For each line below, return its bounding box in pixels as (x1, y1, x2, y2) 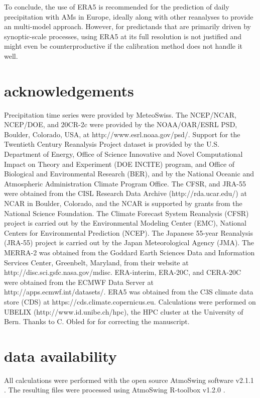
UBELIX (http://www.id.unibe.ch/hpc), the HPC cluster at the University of (4, 306, 243, 317)
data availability (4, 345, 117, 366)
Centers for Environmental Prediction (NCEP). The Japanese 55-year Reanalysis (4, 227, 253, 238)
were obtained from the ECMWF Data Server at (4, 276, 154, 287)
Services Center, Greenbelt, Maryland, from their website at (4, 257, 189, 267)
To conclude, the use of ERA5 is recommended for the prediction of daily (4, 2, 229, 12)
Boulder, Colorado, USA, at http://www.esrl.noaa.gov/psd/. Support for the (4, 129, 240, 139)
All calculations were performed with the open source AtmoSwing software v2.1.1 (4, 374, 254, 385)
